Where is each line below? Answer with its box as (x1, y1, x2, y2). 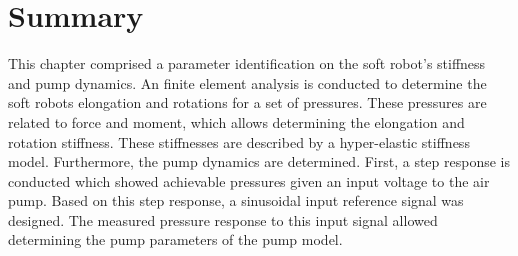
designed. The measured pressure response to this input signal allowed (8, 209, 438, 230)
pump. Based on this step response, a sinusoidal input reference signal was (8, 190, 464, 211)
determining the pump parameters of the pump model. (8, 229, 343, 250)
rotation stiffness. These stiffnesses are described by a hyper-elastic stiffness (8, 131, 470, 152)
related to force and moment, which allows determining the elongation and (8, 111, 465, 132)
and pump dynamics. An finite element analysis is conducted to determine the (8, 72, 487, 93)
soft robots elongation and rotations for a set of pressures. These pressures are (8, 92, 487, 113)
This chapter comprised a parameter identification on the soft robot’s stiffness (8, 53, 486, 74)
